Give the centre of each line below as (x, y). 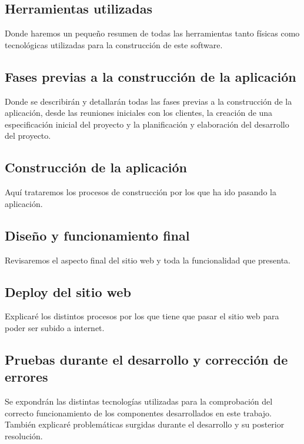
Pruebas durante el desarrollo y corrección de (146, 359)
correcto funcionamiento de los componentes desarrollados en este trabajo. (138, 413)
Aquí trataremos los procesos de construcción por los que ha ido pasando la (141, 192)
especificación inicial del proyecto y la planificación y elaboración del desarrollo (147, 124)
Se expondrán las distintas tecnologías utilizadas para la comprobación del (139, 401)
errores (26, 377)
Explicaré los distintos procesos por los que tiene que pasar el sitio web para (142, 316)
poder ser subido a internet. (55, 327)
